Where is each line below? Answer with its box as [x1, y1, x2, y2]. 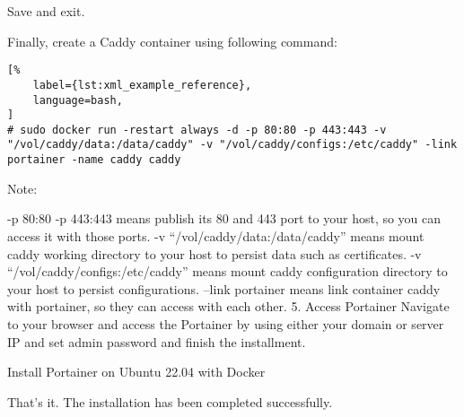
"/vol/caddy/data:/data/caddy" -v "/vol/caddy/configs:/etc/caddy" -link [7, 138, 458, 152]
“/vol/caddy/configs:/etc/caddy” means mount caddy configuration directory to [7, 262, 448, 281]
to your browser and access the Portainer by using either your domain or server [7, 314, 444, 333]
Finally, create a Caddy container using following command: [7, 31, 337, 50]
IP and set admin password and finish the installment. [7, 332, 306, 351]
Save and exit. [7, 2, 85, 20]
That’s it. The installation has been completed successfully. [7, 392, 333, 411]
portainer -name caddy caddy [7, 153, 181, 167]
